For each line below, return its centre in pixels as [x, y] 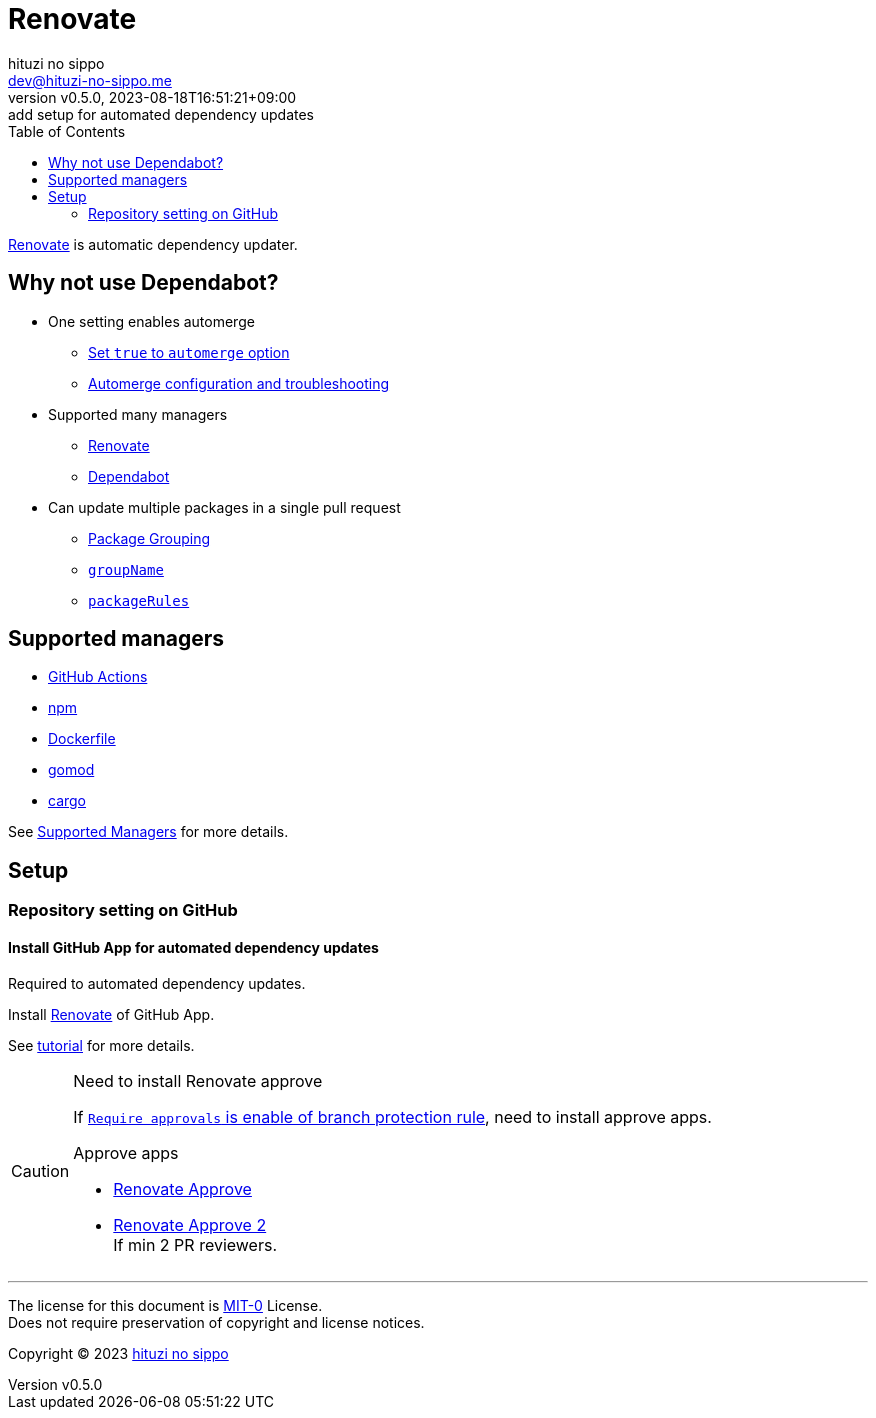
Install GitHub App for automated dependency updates [193, 947]
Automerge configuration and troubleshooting [239, 383]
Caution [40, 1170]
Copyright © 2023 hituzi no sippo [118, 1353]
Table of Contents [67, 131]
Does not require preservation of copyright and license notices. [216, 1322]
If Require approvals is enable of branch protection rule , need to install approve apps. [392, 1116]
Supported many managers [138, 414]
